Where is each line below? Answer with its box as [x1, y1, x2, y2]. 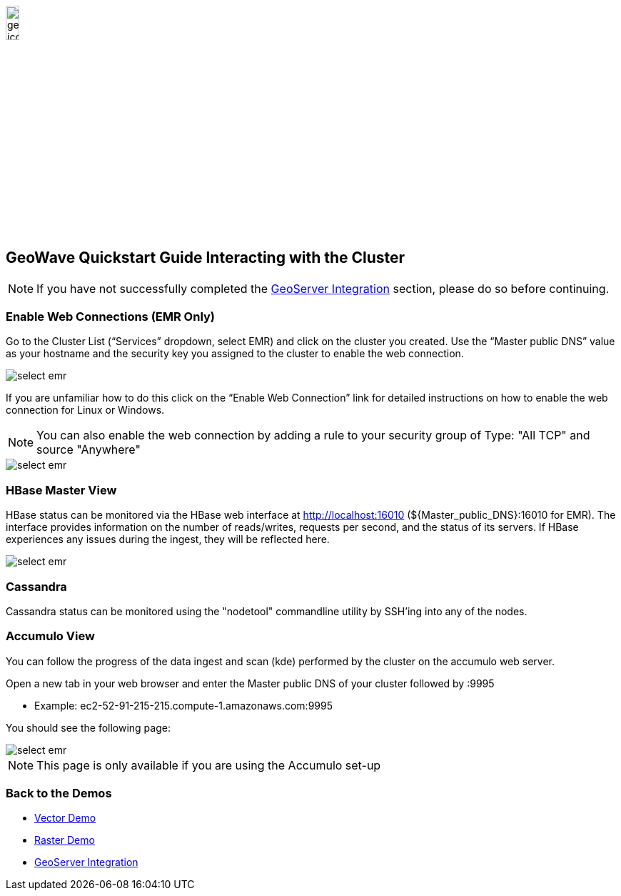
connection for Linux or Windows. [6, 404, 165, 417]
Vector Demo [34, 812, 96, 825]
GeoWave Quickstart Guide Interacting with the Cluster [6, 249, 405, 267]
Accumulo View [6, 629, 95, 644]
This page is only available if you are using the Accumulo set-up [36, 757, 381, 772]
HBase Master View [6, 482, 117, 497]
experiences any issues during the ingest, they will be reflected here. [6, 533, 330, 546]
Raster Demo [34, 834, 95, 847]
